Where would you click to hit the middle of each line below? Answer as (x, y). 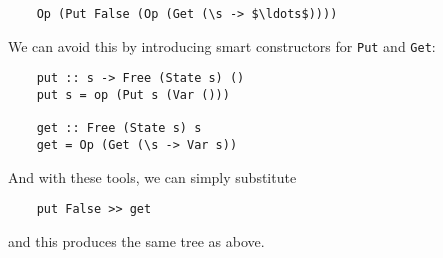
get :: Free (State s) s (119, 128)
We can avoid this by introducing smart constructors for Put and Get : (222, 45)
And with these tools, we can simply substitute (152, 176)
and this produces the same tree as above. (136, 240)
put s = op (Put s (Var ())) (133, 94)
